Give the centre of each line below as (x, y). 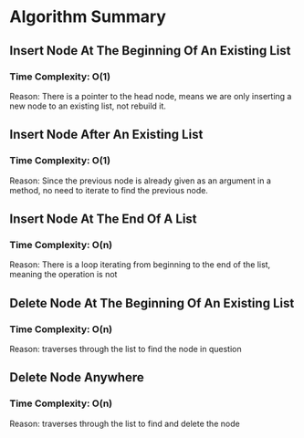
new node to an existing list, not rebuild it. (88, 106)
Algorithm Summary (88, 17)
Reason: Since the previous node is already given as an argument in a (141, 181)
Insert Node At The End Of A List (104, 219)
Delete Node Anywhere (77, 377)
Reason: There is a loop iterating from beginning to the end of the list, (140, 265)
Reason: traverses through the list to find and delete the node (125, 423)
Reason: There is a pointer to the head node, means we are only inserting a (151, 96)
